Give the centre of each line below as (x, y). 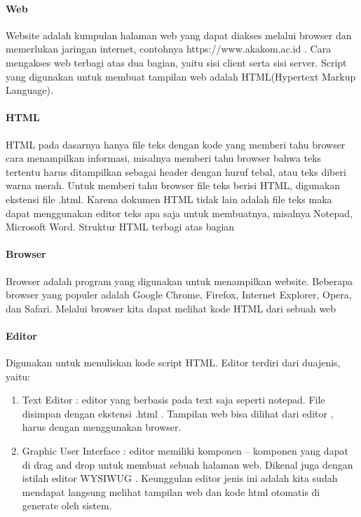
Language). (29, 90)
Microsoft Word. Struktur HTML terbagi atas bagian (120, 227)
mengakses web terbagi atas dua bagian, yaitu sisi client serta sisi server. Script (176, 62)
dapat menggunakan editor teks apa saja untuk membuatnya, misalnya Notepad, (179, 213)
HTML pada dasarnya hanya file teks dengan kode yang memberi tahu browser (176, 144)
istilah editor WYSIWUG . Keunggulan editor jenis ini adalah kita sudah (180, 478)
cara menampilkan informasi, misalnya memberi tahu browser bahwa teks (164, 158)
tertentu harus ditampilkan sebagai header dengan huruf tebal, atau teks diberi (176, 171)
